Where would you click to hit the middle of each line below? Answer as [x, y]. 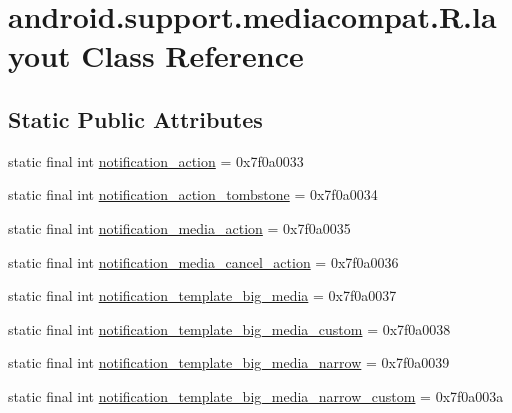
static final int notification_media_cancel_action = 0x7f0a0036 [203, 261]
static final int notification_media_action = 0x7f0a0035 [179, 227]
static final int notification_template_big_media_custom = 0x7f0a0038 [229, 328]
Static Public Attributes [135, 118]
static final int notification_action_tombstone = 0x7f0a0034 [193, 194]
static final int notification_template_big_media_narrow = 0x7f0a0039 [229, 362]
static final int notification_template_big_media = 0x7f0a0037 [202, 295]
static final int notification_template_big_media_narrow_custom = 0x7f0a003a [256, 395]
